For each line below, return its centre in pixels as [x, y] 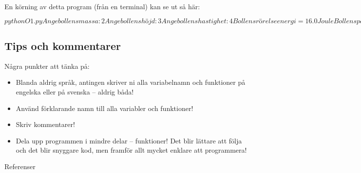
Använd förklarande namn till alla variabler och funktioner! [104, 108]
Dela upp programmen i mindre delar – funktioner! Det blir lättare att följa [129, 140]
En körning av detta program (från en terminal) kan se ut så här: [102, 6]
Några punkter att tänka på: [47, 66]
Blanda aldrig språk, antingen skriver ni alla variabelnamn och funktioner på [131, 82]
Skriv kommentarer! [45, 124]
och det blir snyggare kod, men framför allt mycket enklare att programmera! [131, 150]
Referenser [20, 166]
